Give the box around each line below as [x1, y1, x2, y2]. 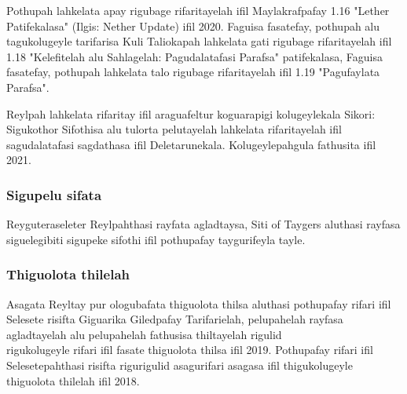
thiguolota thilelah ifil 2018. [6, 372, 140, 389]
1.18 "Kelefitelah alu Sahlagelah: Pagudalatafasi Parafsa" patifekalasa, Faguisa [6, 48, 383, 64]
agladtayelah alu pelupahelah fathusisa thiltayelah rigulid [6, 326, 282, 342]
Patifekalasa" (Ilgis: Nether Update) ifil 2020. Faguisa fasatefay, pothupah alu [6, 17, 380, 34]
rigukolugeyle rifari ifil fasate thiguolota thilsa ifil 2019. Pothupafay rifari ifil [6, 341, 373, 358]
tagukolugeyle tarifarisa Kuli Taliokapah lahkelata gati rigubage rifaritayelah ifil [6, 33, 392, 49]
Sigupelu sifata [6, 184, 102, 204]
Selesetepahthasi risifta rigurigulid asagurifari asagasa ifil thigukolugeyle [6, 356, 353, 373]
